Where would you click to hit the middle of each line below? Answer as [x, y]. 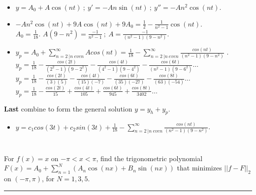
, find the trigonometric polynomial [149, 158]
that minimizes [199, 168]
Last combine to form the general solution [68, 108]
